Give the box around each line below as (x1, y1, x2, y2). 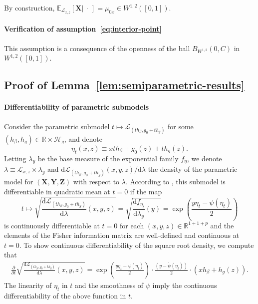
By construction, (4, 3, 55, 13)
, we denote (187, 153, 222, 163)
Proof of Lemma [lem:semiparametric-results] (4, 77, 245, 93)
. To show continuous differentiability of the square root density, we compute (19, 239, 254, 250)
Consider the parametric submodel (4, 121, 110, 131)
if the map (130, 186, 162, 196)
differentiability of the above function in (4, 290, 126, 300)
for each (119, 220, 144, 230)
